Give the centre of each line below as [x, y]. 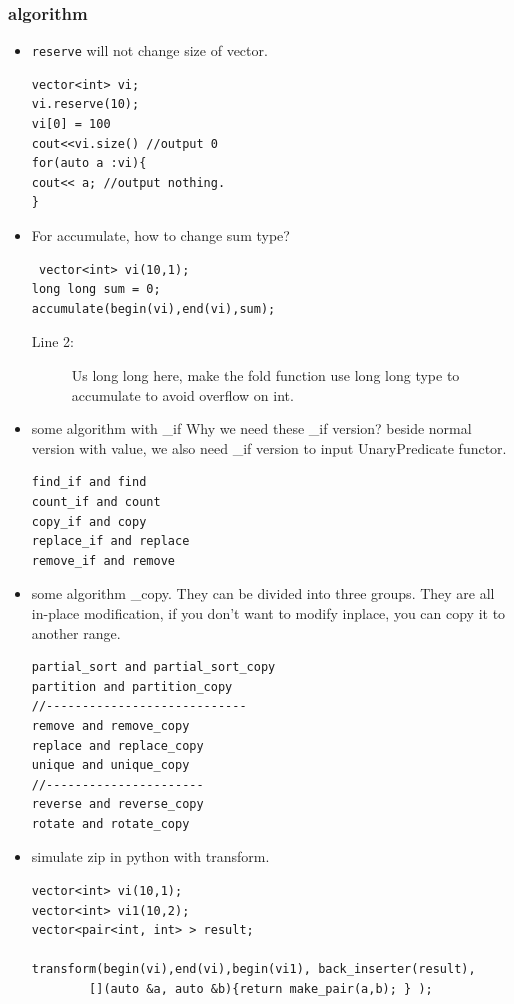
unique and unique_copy [110, 765]
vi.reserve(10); [85, 104]
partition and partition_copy [132, 686]
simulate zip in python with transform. [150, 856]
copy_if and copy [89, 521]
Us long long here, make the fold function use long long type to [265, 375]
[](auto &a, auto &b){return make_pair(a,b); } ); [261, 989]
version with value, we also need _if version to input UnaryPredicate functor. [269, 447]
